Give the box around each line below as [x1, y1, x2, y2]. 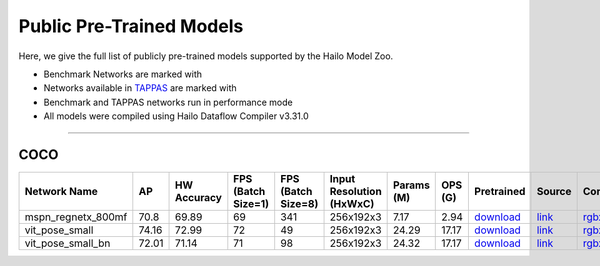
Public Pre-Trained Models [18, 15, 244, 37]
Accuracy [175, 191, 222, 205]
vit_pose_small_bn [24, 236, 111, 250]
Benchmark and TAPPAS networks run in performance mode [43, 96, 294, 108]
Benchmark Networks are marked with [43, 68, 203, 80]
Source [536, 185, 572, 199]
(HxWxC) [329, 197, 375, 211]
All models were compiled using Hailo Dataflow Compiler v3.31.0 [43, 110, 309, 122]
